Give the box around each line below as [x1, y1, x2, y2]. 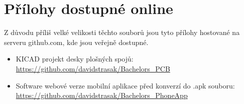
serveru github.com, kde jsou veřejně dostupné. [4, 36, 149, 47]
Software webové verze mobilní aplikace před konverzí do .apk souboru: [16, 80, 235, 90]
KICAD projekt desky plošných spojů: [16, 53, 134, 64]
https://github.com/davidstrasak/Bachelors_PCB [16, 63, 170, 73]
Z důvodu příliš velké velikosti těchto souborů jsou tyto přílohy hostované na [4, 27, 240, 37]
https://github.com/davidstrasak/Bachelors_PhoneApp [16, 90, 188, 100]
